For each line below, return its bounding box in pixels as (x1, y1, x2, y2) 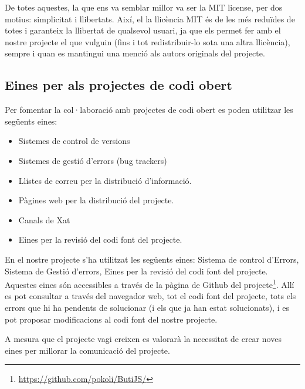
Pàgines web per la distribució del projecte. (18, 194, 174, 206)
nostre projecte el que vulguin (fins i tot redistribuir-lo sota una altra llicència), (5, 35, 290, 48)
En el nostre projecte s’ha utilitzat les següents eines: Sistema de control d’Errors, (5, 253, 299, 265)
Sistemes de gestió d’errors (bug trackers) (18, 154, 167, 166)
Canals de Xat (18, 213, 70, 226)
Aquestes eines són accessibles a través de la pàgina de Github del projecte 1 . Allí (5, 277, 294, 290)
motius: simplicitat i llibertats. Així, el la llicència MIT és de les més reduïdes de (5, 12, 295, 25)
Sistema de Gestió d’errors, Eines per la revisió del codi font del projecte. (5, 264, 268, 277)
